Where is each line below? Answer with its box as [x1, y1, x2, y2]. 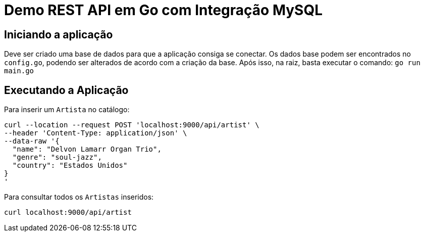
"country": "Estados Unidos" [12, 161, 128, 170]
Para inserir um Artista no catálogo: [4, 105, 130, 114]
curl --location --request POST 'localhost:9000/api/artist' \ [4, 121, 259, 129]
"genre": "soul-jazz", [12, 153, 102, 162]
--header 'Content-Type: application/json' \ [4, 129, 187, 137]
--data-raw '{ [4, 137, 60, 146]
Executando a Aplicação [4, 83, 129, 97]
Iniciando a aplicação [4, 28, 113, 41]
